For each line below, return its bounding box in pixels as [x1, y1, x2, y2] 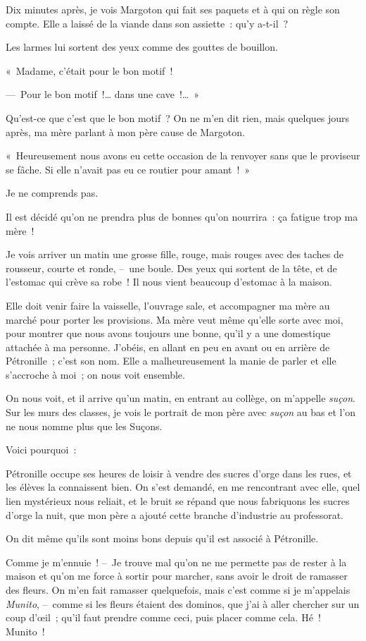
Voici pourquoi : [6, 442, 77, 457]
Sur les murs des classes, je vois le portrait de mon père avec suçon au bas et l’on [6, 405, 356, 420]
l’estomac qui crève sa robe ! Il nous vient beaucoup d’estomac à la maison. [6, 274, 332, 289]
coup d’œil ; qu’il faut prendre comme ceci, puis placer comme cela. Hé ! [6, 610, 321, 625]
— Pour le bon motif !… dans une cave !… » [6, 87, 199, 102]
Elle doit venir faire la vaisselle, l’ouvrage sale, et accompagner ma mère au [6, 298, 330, 312]
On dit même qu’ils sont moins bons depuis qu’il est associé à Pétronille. [6, 531, 319, 546]
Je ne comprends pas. [6, 185, 99, 200]
